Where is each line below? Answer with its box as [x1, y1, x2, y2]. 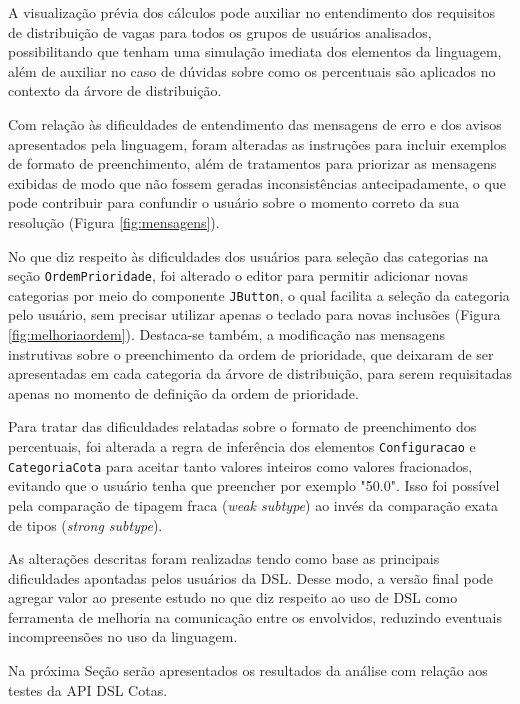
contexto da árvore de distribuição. [8, 80, 222, 101]
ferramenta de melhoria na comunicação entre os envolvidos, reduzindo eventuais [8, 606, 502, 627]
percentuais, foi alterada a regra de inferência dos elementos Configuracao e [8, 436, 476, 456]
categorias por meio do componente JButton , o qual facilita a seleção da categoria [8, 284, 510, 305]
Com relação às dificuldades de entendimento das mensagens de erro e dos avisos [8, 113, 502, 134]
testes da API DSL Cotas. [8, 679, 168, 700]
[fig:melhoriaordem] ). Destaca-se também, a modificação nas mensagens [8, 324, 445, 345]
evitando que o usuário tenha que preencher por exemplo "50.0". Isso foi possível [8, 475, 500, 496]
